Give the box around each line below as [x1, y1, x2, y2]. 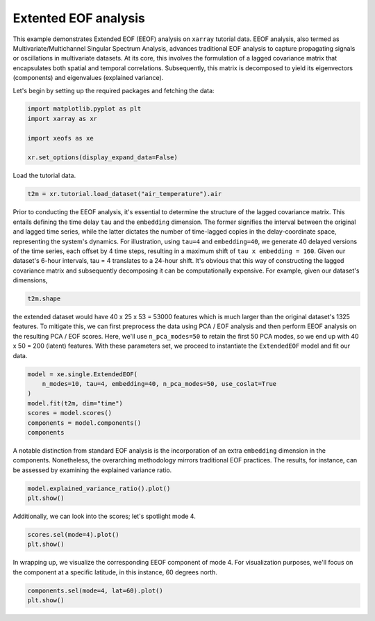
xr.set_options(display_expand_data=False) [27, 154, 178, 161]
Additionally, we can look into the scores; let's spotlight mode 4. [12, 512, 196, 521]
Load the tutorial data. [12, 171, 76, 180]
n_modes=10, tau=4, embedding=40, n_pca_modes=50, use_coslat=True [42, 380, 277, 388]
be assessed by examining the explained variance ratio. [12, 466, 172, 474]
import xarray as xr [27, 115, 97, 122]
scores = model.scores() [27, 409, 112, 417]
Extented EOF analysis [12, 10, 145, 26]
